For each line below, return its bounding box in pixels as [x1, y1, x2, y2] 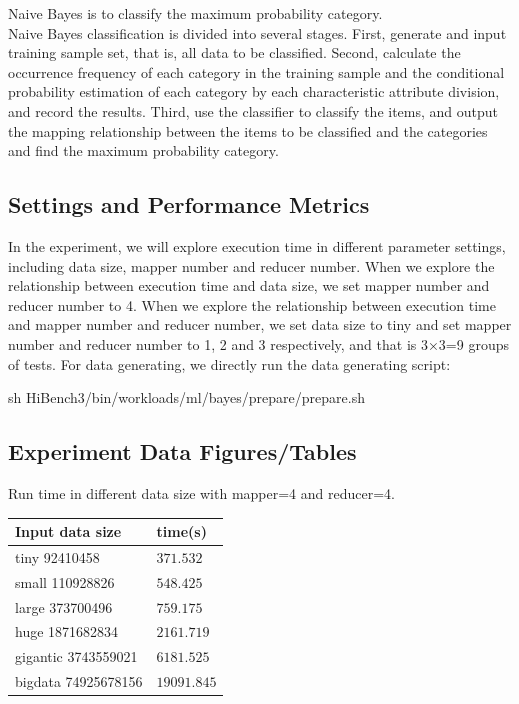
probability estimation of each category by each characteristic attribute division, [8, 81, 500, 102]
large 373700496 [15, 596, 113, 617]
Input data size [15, 521, 122, 541]
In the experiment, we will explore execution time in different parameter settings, [8, 235, 506, 256]
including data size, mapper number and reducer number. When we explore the [8, 255, 495, 276]
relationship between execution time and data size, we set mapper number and [8, 275, 490, 296]
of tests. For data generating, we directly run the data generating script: [8, 353, 451, 374]
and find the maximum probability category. [8, 140, 279, 161]
